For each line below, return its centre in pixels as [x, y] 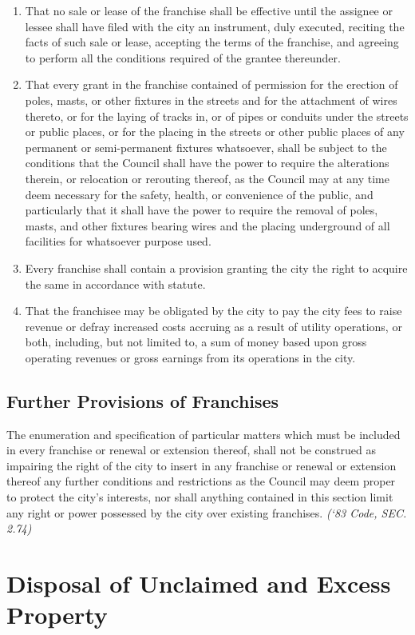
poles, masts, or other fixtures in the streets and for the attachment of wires [211, 100]
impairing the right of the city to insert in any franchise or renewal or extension [202, 465]
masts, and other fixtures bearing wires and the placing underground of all [207, 225]
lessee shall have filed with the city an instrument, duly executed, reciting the [215, 26]
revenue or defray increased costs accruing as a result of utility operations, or [213, 326]
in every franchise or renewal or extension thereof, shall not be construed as [192, 450]
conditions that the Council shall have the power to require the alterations [207, 163]
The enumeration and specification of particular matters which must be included [204, 434]
